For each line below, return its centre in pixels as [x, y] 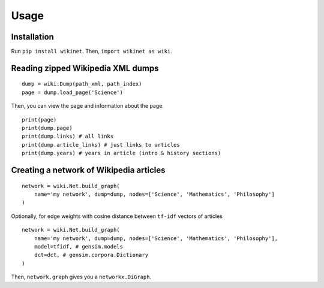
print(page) [39, 119]
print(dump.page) [47, 128]
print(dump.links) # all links [68, 137]
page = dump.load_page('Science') [72, 92]
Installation [32, 37]
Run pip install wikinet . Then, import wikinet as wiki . [91, 51]
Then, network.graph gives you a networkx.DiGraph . [81, 277]
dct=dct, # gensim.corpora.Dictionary [91, 255]
